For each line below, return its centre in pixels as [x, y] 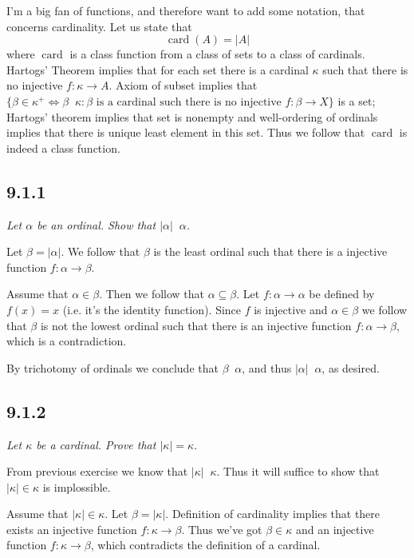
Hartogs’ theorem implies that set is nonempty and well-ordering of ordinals [192, 116]
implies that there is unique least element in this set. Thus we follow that [186, 132]
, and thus [267, 367]
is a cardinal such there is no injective [189, 102]
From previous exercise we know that [97, 471]
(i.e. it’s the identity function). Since [152, 309]
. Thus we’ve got [222, 529]
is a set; [357, 100]
